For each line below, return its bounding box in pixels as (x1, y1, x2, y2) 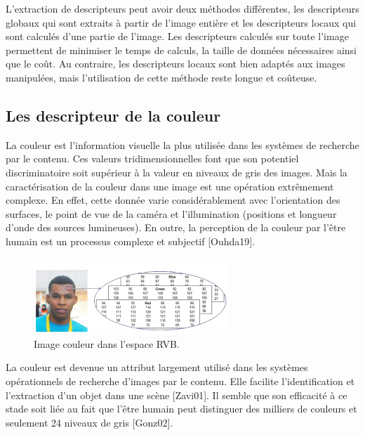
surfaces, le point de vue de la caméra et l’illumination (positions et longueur (6, 206, 337, 221)
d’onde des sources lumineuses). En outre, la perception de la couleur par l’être (6, 220, 346, 235)
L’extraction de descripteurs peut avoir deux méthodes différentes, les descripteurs (6, 1, 359, 15)
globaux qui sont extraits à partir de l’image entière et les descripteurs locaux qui (6, 15, 357, 30)
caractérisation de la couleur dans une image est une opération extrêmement (6, 178, 334, 193)
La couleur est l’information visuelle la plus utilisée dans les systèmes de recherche (6, 137, 359, 152)
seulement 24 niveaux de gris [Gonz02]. (6, 415, 173, 429)
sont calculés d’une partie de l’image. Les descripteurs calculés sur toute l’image (6, 29, 349, 44)
